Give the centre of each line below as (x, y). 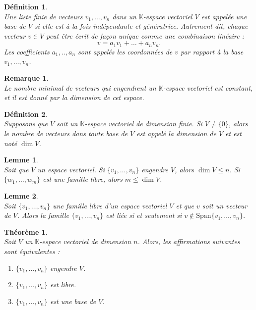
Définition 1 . (26, 6)
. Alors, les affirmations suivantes (189, 241)
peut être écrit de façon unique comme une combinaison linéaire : (145, 35)
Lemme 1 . (21, 160)
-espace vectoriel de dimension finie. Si (143, 124)
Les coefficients (27, 51)
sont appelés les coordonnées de (125, 51)
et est (234, 133)
